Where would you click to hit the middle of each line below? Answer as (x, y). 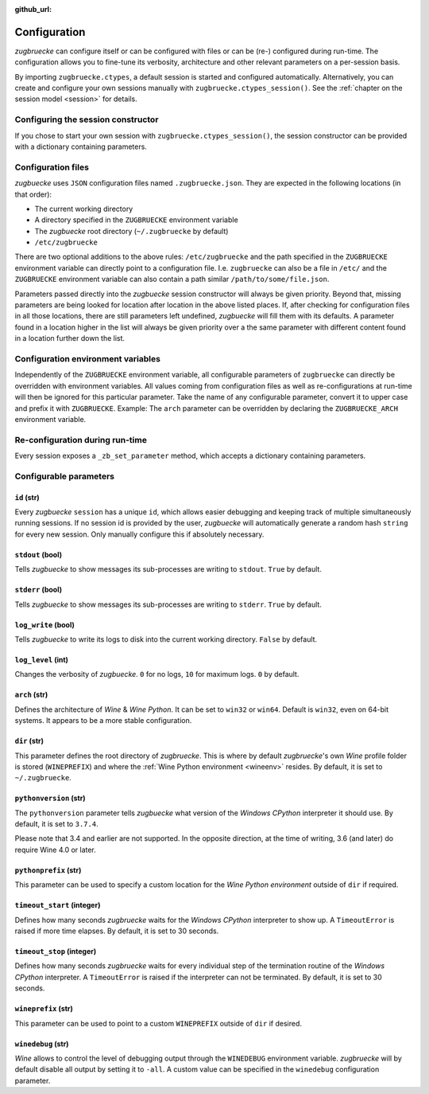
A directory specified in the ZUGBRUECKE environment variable (136, 220)
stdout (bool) (39, 554)
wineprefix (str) (44, 1009)
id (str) (27, 497)
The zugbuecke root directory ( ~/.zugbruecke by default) (131, 231)
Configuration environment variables (87, 358)
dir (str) (29, 741)
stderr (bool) (39, 590)
